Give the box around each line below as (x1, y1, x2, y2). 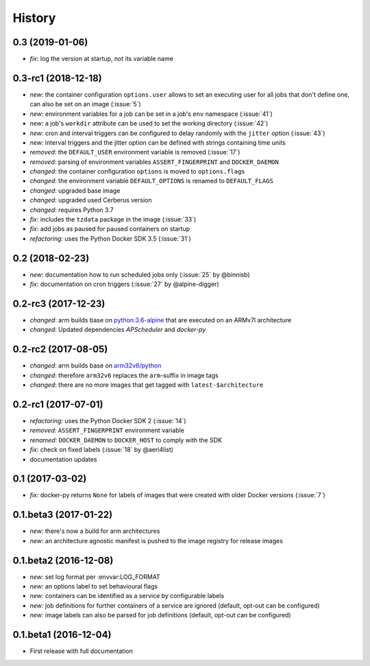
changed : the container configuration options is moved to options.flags (29, 167, 246, 176)
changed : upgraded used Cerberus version (29, 196, 152, 204)
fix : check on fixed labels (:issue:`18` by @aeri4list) (29, 446, 174, 454)
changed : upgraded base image (29, 186, 121, 195)
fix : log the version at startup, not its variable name (29, 55, 174, 63)
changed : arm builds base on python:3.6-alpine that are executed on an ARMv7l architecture (29, 316, 292, 324)
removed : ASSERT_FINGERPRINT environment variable (29, 426, 185, 435)
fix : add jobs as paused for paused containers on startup (29, 225, 190, 233)
